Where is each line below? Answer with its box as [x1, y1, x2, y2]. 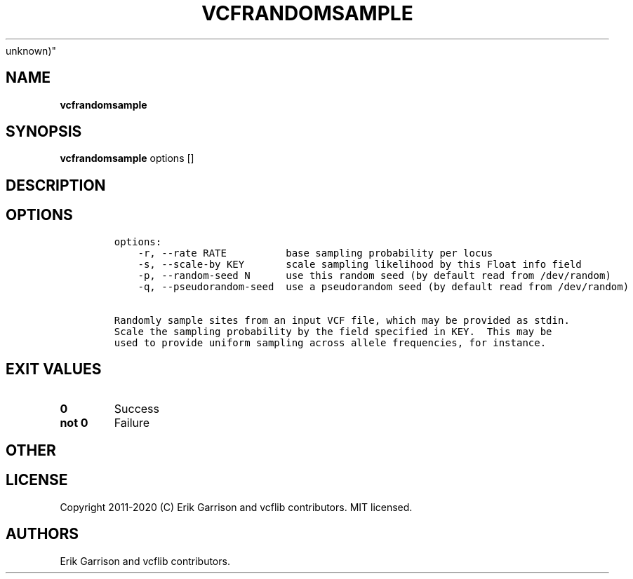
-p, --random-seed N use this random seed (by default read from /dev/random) [138, 269, 611, 281]
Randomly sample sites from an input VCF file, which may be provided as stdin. [114, 314, 570, 326]
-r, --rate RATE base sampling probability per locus [138, 247, 493, 259]
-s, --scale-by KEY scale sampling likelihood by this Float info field [138, 258, 582, 270]
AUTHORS [6, 525, 79, 543]
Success [114, 401, 160, 416]
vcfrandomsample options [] [60, 152, 194, 165]
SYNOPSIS [6, 123, 82, 141]
